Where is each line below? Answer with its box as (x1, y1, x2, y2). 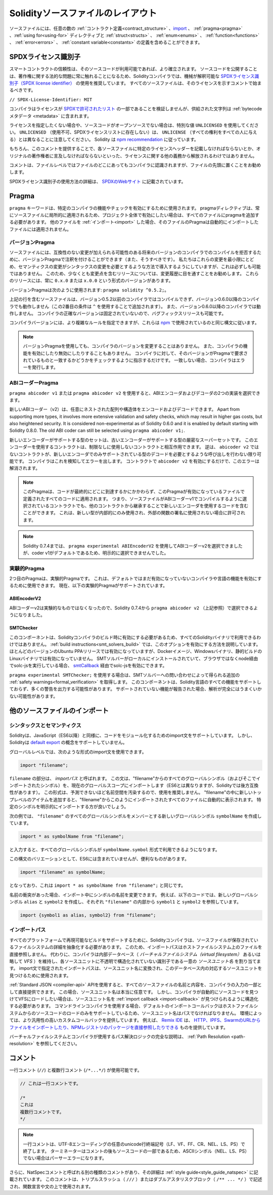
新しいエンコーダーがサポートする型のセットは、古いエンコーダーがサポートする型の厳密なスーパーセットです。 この (9, 437, 254, 443)
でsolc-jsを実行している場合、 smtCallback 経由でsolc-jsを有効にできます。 (9, 663, 167, 669)
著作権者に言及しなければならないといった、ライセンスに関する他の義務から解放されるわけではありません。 (31, 152, 257, 159)
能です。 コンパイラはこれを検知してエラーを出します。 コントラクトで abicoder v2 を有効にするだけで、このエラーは (9, 458, 260, 464)
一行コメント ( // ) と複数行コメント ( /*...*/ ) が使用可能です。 (9, 1067, 142, 1073)
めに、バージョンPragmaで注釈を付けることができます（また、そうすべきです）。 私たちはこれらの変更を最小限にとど (9, 256, 255, 263)
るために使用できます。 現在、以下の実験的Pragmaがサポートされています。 (9, 583, 168, 589)
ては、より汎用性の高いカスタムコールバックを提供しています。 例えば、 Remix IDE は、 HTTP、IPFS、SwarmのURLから (9, 1017, 261, 1023)
